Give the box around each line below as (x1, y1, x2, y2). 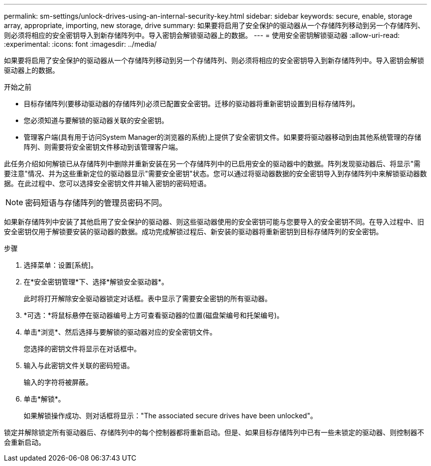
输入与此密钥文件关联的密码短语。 (24, 361, 134, 370)
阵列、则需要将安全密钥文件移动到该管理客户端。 (24, 143, 182, 151)
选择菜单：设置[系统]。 (24, 261, 98, 269)
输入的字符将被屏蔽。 (24, 378, 92, 386)
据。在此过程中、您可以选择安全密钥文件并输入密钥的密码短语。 (4, 179, 211, 187)
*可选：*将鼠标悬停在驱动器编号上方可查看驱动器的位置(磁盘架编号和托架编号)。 (24, 311, 284, 319)
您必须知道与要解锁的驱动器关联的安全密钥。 (24, 116, 168, 124)
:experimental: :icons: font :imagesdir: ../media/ (4, 40, 157, 48)
